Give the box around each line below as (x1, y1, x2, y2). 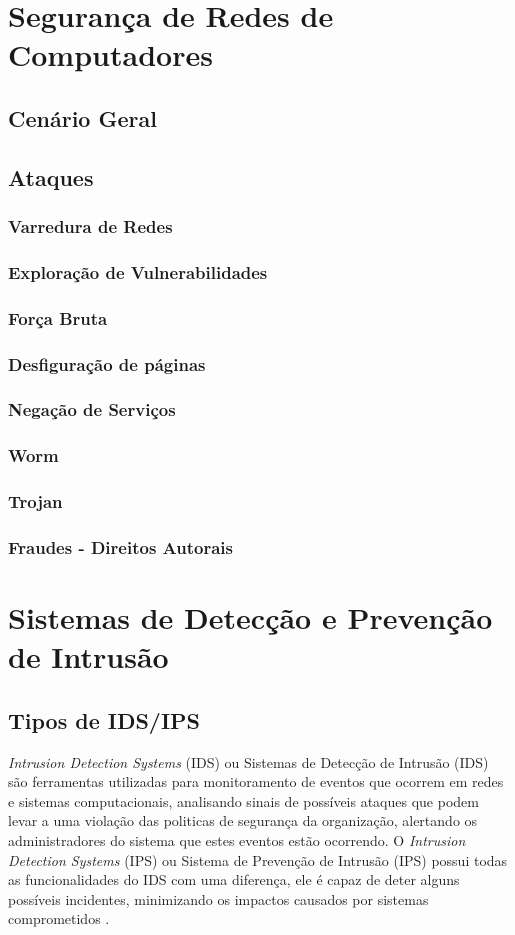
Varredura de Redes (8, 214, 173, 239)
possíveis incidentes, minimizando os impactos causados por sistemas (8, 888, 429, 909)
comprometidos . (8, 908, 110, 929)
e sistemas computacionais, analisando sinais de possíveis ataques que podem (8, 790, 479, 811)
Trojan (8, 489, 63, 514)
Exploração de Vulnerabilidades (8, 259, 268, 284)
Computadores (8, 34, 213, 75)
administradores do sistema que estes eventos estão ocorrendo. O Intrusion (8, 830, 466, 851)
